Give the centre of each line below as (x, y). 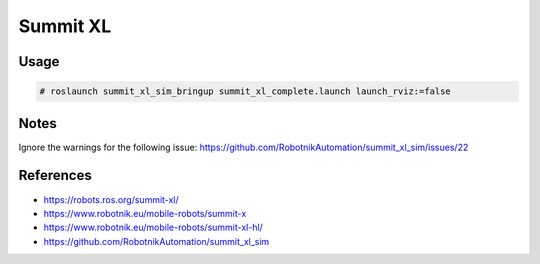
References (55, 175)
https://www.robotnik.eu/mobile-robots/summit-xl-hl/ (153, 227)
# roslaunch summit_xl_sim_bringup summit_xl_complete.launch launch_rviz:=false (245, 91)
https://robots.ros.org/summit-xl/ (111, 199)
